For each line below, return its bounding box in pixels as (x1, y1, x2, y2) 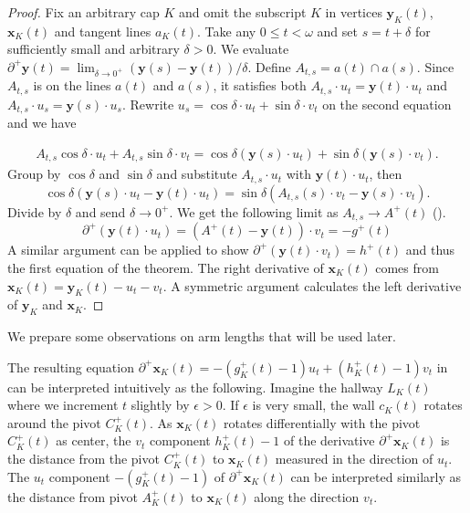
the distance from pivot (7, 487, 138, 506)
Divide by (7, 202, 62, 221)
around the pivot (7, 413, 101, 432)
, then (369, 164, 402, 183)
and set (317, 21, 358, 40)
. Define (247, 57, 291, 76)
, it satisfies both (213, 76, 307, 95)
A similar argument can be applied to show (7, 240, 249, 259)
